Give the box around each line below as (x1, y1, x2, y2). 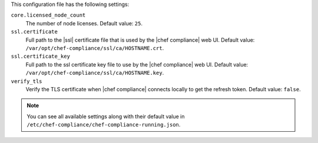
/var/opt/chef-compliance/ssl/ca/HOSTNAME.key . (25, 69, 164, 77)
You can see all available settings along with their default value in (26, 112, 185, 120)
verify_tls (11, 78, 42, 85)
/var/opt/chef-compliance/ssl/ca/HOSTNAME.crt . (25, 44, 164, 51)
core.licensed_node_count (11, 12, 86, 19)
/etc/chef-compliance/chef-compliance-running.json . (26, 121, 181, 128)
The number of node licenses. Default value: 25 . (25, 19, 143, 26)
